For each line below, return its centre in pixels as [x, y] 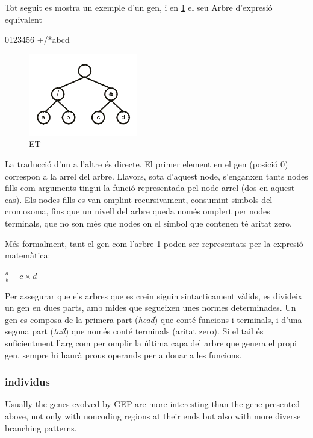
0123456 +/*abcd [37, 39]
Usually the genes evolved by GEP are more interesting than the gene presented [153, 404]
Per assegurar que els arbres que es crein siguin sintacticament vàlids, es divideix [154, 296]
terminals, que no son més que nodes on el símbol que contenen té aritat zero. [148, 223]
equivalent [23, 19]
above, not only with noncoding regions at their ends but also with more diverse [153, 415]
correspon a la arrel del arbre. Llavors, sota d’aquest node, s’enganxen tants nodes [156, 176]
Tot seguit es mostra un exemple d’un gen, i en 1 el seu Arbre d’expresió [139, 7]
